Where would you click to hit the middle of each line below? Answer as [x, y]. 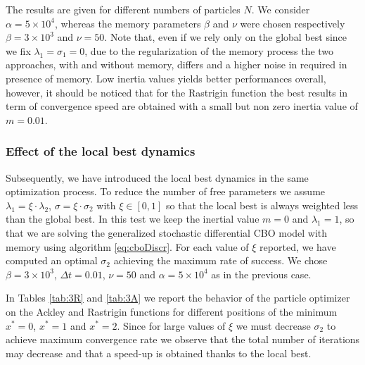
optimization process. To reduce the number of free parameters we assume [166, 191]
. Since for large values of [171, 325]
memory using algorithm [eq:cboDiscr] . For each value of [127, 246]
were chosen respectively [293, 23]
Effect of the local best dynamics [101, 151]
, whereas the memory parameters [128, 23]
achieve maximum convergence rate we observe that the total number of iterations [183, 339]
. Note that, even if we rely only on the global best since [226, 37]
